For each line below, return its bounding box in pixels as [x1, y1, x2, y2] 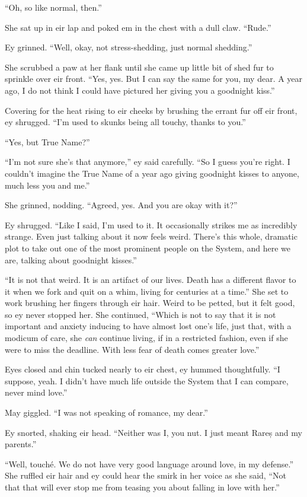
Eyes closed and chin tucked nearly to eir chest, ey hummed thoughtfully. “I [5, 363, 280, 375]
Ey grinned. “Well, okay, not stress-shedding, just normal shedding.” [5, 41, 252, 53]
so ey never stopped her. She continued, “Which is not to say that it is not [5, 308, 276, 320]
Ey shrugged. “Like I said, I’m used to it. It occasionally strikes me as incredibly [5, 218, 298, 231]
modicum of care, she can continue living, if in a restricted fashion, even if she [5, 332, 288, 344]
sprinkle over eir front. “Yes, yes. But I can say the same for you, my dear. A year [5, 72, 303, 85]
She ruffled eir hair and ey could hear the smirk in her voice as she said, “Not [5, 469, 286, 482]
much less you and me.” [5, 179, 90, 191]
